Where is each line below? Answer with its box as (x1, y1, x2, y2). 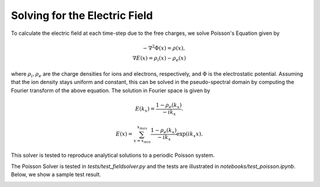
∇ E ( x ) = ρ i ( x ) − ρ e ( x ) (132, 55, 186, 63)
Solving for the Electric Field (11, 9, 153, 22)
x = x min (133, 138, 151, 144)
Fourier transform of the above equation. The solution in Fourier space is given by (11, 86, 210, 94)
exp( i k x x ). (176, 131, 203, 139)
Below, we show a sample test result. (11, 171, 101, 178)
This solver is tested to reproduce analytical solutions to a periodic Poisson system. (11, 151, 215, 159)
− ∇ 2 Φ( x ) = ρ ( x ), (143, 43, 185, 51)
